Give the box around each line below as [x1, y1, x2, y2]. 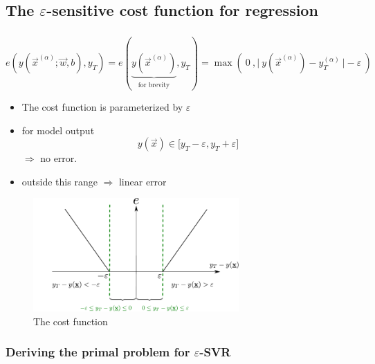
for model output [21, 122, 95, 137]
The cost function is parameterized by [21, 100, 183, 114]
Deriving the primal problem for [6, 343, 190, 361]
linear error [118, 174, 167, 188]
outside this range [21, 174, 98, 188]
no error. [40, 151, 77, 165]
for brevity [138, 82, 170, 89]
